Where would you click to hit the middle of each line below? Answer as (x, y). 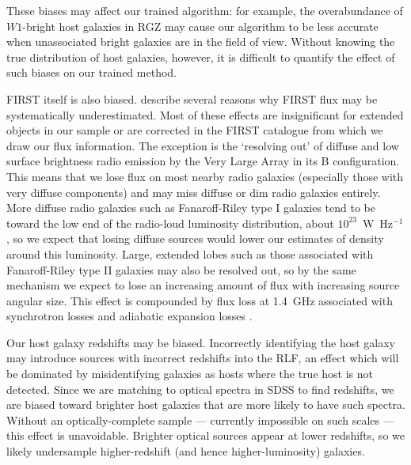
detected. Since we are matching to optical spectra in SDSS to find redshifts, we (200, 389)
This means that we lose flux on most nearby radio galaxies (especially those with (205, 176)
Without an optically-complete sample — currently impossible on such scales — (200, 420)
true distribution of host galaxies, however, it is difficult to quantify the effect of (201, 57)
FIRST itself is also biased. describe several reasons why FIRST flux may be (192, 98)
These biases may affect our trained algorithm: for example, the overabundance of (205, 10)
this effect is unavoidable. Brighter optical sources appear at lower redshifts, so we (205, 435)
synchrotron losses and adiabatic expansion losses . (129, 316)
